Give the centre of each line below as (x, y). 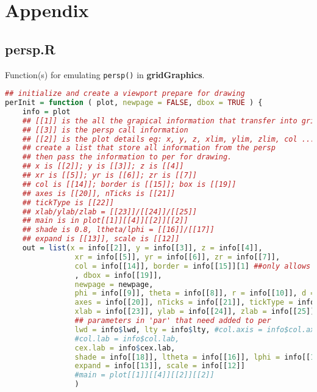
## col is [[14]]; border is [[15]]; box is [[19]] (129, 184)
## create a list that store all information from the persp (149, 148)
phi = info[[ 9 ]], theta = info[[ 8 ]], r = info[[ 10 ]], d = (195, 293)
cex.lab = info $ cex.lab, (125, 348)
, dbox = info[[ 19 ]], (118, 275)
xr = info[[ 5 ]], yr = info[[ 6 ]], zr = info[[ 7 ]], (177, 257)
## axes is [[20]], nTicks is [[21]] (99, 193)
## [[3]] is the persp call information (105, 130)
